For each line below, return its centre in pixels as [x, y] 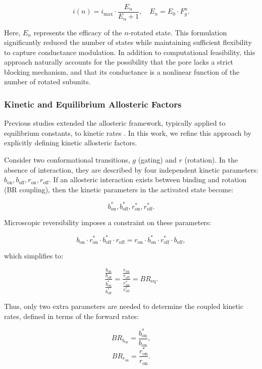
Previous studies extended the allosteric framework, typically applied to [115, 123]
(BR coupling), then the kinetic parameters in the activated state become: [119, 189]
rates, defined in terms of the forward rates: [71, 316]
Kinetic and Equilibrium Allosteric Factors [93, 104]
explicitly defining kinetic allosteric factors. [71, 143]
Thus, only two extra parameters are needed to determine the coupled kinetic [124, 306]
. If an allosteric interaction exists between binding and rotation [148, 179]
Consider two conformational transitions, [67, 160]
